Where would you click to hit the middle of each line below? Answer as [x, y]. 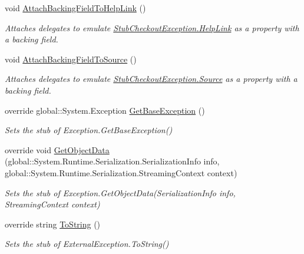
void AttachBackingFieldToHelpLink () [75, 8]
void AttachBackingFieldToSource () [71, 59]
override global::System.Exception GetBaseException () [105, 110]
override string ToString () [53, 224]
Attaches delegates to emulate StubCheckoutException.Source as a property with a [151, 79]
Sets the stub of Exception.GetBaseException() [89, 130]
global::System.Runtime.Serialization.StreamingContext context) [121, 172]
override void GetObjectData [57, 149]
